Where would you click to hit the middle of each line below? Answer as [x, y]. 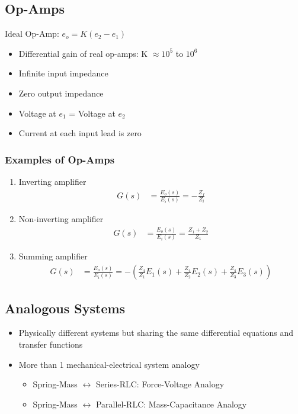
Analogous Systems [65, 308]
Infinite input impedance [63, 73]
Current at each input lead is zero [80, 133]
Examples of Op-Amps [60, 159]
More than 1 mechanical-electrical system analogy [109, 364]
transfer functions [51, 344]
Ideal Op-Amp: [32, 33]
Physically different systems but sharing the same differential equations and [156, 333]
